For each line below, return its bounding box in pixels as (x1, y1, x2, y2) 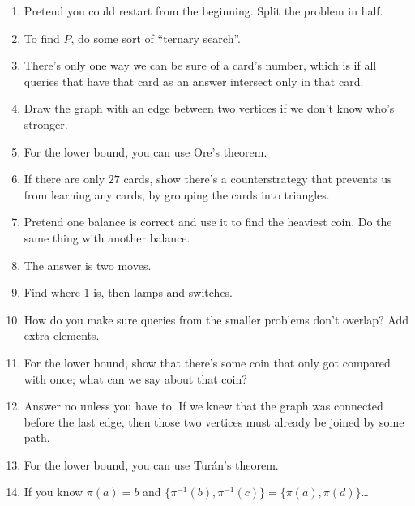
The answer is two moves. (24, 256, 152, 273)
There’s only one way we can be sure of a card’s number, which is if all (24, 57, 377, 74)
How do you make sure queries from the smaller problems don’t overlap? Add (24, 311, 409, 328)
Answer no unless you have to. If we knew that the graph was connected (24, 397, 383, 414)
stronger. (24, 115, 68, 132)
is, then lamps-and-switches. (93, 284, 233, 301)
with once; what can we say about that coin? (24, 370, 247, 387)
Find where (24, 284, 80, 301)
